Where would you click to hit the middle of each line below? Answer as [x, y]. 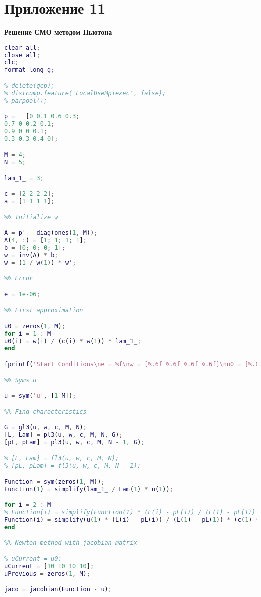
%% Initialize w [31, 217]
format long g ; [29, 70]
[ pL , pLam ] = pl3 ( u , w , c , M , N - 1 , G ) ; [74, 442]
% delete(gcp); [29, 86]
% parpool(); [26, 101]
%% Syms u [20, 380]
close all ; [22, 55]
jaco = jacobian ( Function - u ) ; [58, 590]
